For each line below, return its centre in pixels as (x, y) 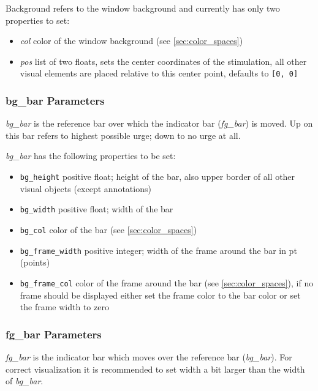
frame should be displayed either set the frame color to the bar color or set (160, 295)
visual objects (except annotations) (85, 188)
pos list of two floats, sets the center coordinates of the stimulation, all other (163, 61)
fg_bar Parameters (54, 334)
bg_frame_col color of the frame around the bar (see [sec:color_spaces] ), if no (167, 282)
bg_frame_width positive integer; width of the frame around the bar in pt (158, 250)
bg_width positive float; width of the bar (97, 209)
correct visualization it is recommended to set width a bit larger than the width (155, 369)
